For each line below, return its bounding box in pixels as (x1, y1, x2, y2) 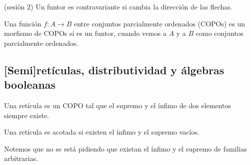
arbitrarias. (4, 153, 38, 164)
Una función (4, 18, 41, 28)
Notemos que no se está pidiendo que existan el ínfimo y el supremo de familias (4, 143, 247, 154)
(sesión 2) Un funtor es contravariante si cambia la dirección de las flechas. (4, 1, 232, 11)
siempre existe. (4, 110, 49, 120)
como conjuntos (195, 28, 243, 38)
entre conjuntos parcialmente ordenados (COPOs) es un (74, 18, 245, 28)
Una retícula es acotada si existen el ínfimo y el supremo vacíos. (4, 127, 199, 137)
